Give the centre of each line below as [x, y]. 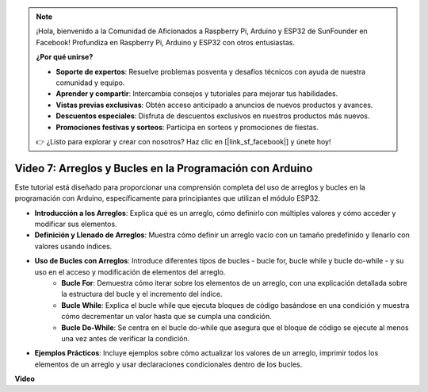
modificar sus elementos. [76, 224]
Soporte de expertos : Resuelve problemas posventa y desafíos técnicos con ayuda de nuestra [211, 71]
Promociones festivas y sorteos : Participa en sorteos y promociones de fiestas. [187, 127]
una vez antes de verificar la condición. [126, 338]
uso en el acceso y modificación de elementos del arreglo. [130, 272]
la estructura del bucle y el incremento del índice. [142, 294]
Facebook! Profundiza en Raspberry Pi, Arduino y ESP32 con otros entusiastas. [165, 42]
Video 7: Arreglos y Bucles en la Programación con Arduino [164, 168]
